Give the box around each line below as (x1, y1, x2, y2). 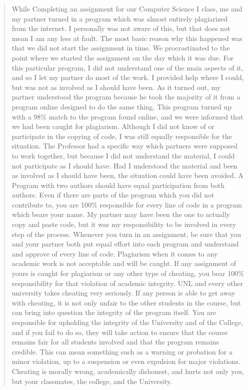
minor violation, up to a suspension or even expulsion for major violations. (11, 356, 240, 366)
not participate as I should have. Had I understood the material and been (11, 160, 237, 170)
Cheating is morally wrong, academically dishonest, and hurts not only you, (11, 365, 244, 376)
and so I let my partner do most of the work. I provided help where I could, (11, 72, 244, 82)
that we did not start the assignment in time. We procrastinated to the (11, 42, 230, 53)
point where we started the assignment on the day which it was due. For (11, 52, 233, 62)
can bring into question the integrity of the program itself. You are (11, 307, 216, 317)
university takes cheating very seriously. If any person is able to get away (11, 287, 235, 298)
